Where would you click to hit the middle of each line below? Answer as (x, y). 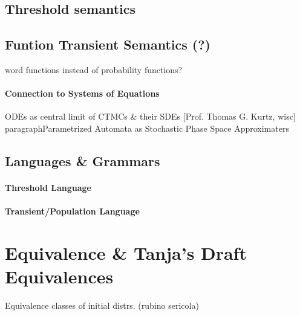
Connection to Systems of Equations (82, 93)
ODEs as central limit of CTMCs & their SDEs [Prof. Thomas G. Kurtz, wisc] (150, 116)
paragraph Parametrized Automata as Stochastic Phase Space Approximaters (147, 128)
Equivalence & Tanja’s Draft (126, 252)
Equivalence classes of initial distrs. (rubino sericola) (102, 305)
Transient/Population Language (72, 211)
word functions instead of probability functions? (94, 69)
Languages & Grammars (83, 160)
